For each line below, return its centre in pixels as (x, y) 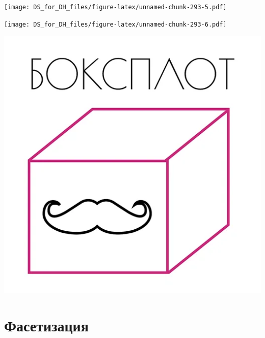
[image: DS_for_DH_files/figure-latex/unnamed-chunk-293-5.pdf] (115, 7)
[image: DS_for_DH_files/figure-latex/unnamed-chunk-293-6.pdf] (115, 24)
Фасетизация (46, 325)
